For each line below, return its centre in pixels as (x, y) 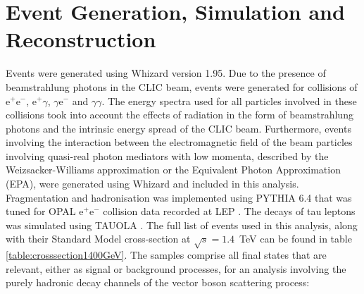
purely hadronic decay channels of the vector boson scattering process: (158, 282)
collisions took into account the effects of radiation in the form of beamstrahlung (180, 115)
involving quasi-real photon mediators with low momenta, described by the (167, 155)
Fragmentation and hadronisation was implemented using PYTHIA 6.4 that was (179, 197)
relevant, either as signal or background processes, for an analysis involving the (176, 268)
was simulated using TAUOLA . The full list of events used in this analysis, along (182, 225)
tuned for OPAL (41, 211)
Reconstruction (81, 39)
